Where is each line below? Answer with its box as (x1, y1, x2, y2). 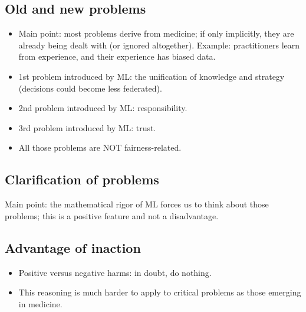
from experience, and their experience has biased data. (18, 50, 216, 63)
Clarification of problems (5, 170, 159, 188)
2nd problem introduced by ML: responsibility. (18, 102, 187, 114)
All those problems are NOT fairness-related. (18, 141, 182, 154)
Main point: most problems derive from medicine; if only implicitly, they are (18, 27, 294, 40)
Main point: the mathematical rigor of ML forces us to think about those (5, 198, 269, 210)
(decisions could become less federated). (18, 82, 162, 94)
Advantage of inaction (5, 238, 141, 256)
